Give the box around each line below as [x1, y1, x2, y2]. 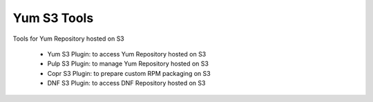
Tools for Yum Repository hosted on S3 [12, 34, 124, 43]
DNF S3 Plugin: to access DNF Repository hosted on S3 [47, 79, 206, 88]
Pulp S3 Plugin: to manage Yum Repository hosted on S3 [47, 59, 209, 68]
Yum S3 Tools [12, 10, 94, 25]
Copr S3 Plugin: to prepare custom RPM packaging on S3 [47, 69, 211, 77]
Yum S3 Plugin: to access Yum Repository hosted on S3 [47, 50, 207, 58]
